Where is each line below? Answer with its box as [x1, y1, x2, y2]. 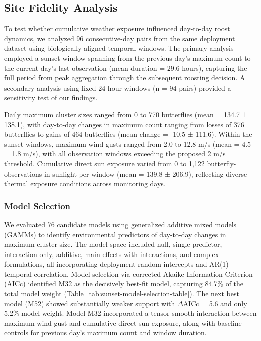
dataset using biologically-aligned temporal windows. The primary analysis [4, 43, 234, 53]
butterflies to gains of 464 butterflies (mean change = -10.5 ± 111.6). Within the [4, 129, 252, 139]
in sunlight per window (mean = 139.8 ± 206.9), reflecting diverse [44, 168, 247, 179]
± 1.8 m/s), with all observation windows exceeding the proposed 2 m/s [4, 148, 226, 159]
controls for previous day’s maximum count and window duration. [4, 327, 207, 338]
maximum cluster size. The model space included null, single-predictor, [4, 239, 222, 249]
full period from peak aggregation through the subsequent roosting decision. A [4, 72, 245, 83]
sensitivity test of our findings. [4, 92, 98, 103]
